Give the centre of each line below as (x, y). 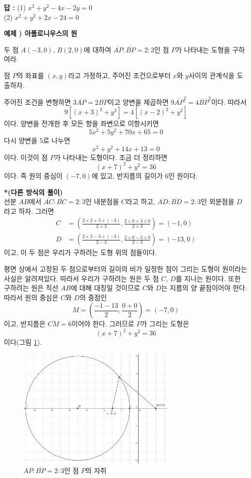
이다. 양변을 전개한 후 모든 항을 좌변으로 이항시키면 (81, 123)
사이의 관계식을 (212, 75)
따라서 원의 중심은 (31, 297)
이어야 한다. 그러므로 (103, 324)
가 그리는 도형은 (165, 324)
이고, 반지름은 (25, 324)
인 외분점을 (218, 201)
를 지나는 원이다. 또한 (208, 278)
